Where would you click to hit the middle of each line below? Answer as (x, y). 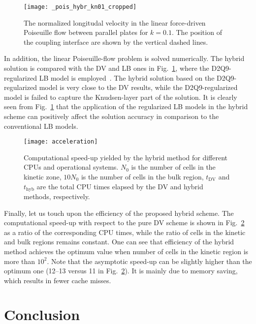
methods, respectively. (57, 196)
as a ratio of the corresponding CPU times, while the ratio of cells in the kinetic (125, 232)
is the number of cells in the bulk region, (142, 177)
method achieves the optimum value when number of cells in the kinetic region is (126, 251)
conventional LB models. (41, 126)
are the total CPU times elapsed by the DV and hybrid (120, 186)
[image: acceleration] (61, 142)
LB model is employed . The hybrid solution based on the (127, 77)
